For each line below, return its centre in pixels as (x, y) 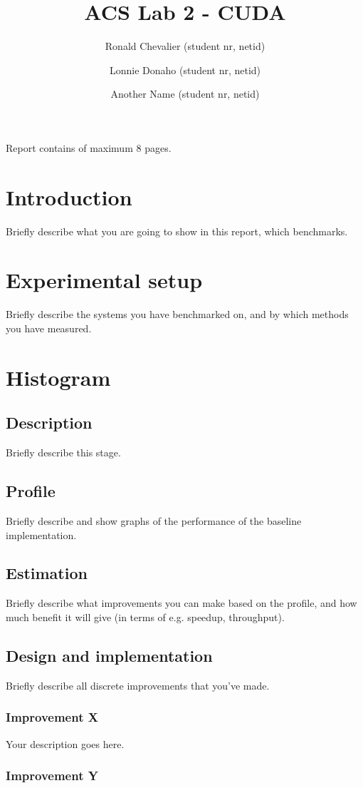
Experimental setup (104, 280)
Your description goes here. (65, 743)
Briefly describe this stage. (63, 452)
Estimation (47, 573)
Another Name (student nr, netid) (185, 94)
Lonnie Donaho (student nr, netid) (185, 70)
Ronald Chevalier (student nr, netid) (185, 46)
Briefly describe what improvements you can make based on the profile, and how (181, 603)
